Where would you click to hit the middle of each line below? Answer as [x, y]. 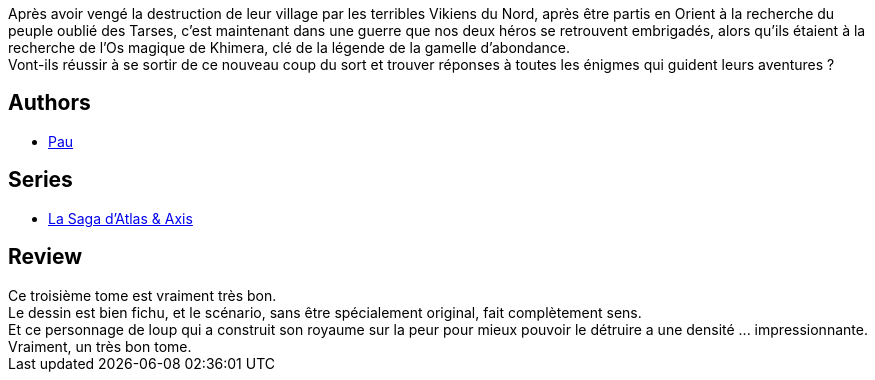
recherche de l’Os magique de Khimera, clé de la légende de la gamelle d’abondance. [289, 47]
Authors [49, 103]
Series [40, 180]
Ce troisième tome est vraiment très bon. [142, 295]
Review [45, 257]
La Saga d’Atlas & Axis [120, 218]
